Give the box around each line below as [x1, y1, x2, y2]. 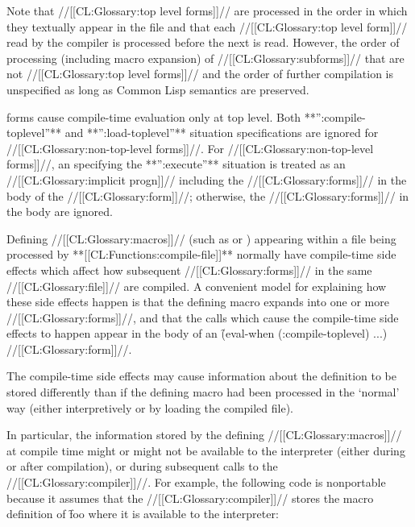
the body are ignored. [6, 203, 113, 220]
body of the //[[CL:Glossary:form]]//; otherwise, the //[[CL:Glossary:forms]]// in [6, 187, 409, 204]
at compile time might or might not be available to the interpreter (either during [6, 442, 405, 459]
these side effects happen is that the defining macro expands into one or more [6, 293, 389, 310]
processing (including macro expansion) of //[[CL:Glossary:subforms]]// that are [6, 49, 405, 66]
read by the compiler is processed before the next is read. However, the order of [6, 34, 400, 51]
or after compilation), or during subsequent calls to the [6, 458, 278, 475]
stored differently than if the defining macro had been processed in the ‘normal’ [6, 384, 400, 400]
